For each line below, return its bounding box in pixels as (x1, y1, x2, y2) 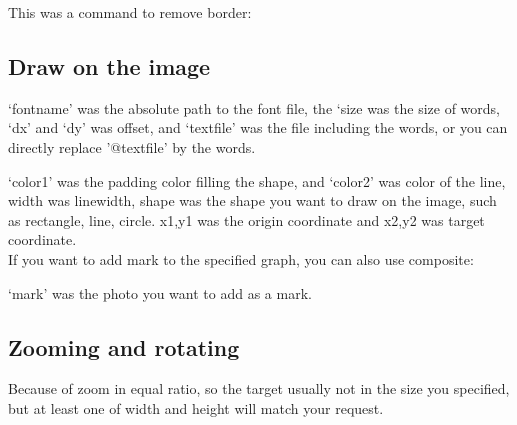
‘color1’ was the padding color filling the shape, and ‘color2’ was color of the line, (8, 170, 506, 191)
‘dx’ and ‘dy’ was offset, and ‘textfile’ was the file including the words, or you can (8, 117, 508, 138)
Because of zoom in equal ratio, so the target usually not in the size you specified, (8, 378, 510, 399)
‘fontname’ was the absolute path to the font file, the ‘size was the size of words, (8, 97, 501, 118)
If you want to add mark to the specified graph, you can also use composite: (8, 248, 474, 269)
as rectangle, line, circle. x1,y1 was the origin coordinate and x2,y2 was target (8, 209, 485, 230)
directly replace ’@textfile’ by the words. (8, 136, 256, 157)
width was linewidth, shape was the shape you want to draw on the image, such (8, 190, 497, 211)
